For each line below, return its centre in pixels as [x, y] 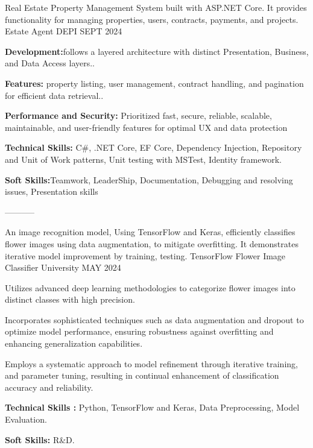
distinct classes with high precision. [70, 299]
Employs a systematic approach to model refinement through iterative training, [151, 363]
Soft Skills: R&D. [40, 439]
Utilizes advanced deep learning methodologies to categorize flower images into [150, 287]
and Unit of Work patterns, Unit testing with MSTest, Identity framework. [143, 159]
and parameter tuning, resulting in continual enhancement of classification [142, 375]
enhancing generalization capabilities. [74, 343]
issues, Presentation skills [52, 191]
